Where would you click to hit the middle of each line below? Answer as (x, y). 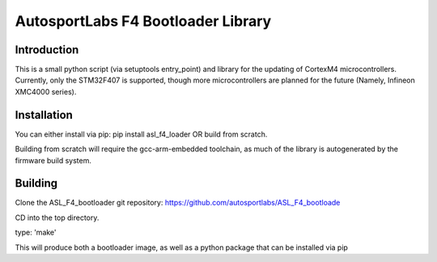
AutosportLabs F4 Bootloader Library (143, 21)
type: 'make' (36, 232)
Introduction (47, 50)
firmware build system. (53, 160)
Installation (44, 114)
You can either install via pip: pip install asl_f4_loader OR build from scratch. (141, 134)
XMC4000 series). (46, 91)
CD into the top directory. (57, 218)
